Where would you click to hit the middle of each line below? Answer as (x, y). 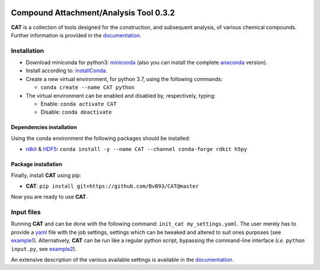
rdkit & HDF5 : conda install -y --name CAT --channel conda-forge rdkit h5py (137, 149)
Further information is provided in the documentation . (76, 35)
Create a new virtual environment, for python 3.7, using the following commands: (124, 79)
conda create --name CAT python (87, 88)
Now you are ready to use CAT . (49, 197)
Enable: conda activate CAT (79, 104)
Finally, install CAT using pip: (46, 175)
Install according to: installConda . (67, 70)
